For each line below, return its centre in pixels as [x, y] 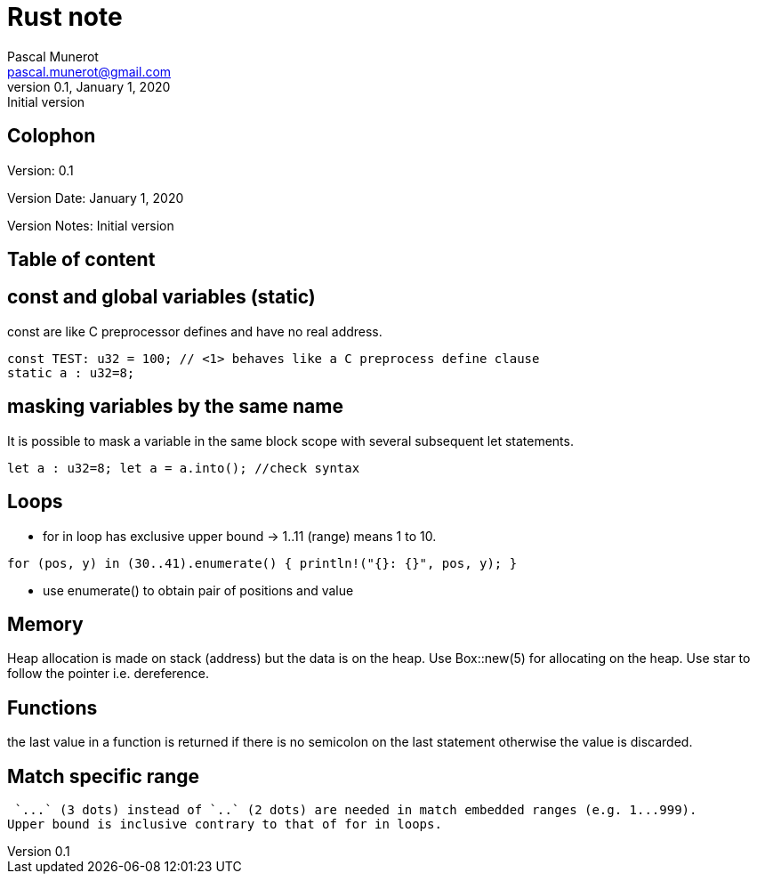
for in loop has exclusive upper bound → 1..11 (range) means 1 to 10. [240, 536]
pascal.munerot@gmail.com [89, 71]
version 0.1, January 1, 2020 [89, 86]
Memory [45, 624]
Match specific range [104, 776]
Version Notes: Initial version [91, 225]
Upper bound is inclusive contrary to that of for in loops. [225, 824]
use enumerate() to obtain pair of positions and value [198, 590]
